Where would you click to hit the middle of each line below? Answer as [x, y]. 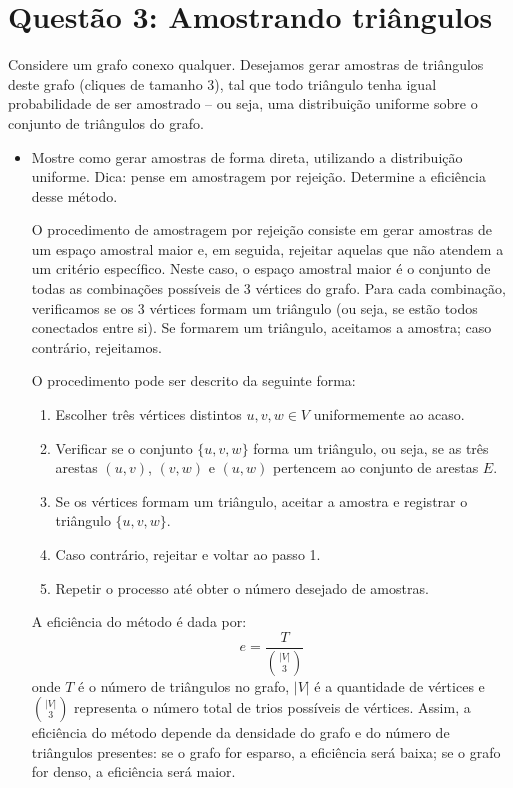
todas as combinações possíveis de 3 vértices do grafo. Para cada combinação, [268, 288]
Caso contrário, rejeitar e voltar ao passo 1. [188, 554]
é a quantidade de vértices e [399, 685]
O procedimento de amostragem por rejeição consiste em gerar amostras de [262, 229]
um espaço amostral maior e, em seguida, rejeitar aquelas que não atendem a [267, 248]
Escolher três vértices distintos [148, 414]
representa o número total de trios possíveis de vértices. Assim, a [272, 707]
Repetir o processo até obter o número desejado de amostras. [242, 587]
